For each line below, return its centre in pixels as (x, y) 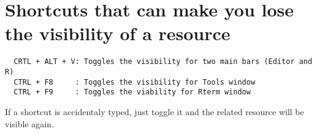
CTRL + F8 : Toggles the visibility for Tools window (135, 82)
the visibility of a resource (118, 33)
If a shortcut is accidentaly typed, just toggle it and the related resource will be (155, 111)
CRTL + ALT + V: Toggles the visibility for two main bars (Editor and (163, 62)
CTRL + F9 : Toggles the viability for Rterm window (132, 92)
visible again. (29, 123)
